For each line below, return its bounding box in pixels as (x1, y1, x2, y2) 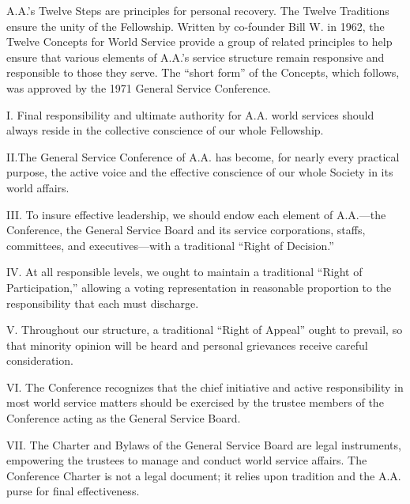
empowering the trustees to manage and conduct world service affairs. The (6, 452, 367, 468)
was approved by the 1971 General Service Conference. (6, 79, 271, 96)
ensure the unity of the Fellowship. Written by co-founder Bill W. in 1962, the (6, 17, 385, 34)
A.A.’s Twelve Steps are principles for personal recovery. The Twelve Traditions (6, 2, 389, 18)
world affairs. (6, 179, 70, 195)
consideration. (6, 352, 73, 369)
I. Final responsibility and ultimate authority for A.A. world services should (6, 106, 374, 123)
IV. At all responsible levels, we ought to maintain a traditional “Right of (6, 263, 363, 280)
